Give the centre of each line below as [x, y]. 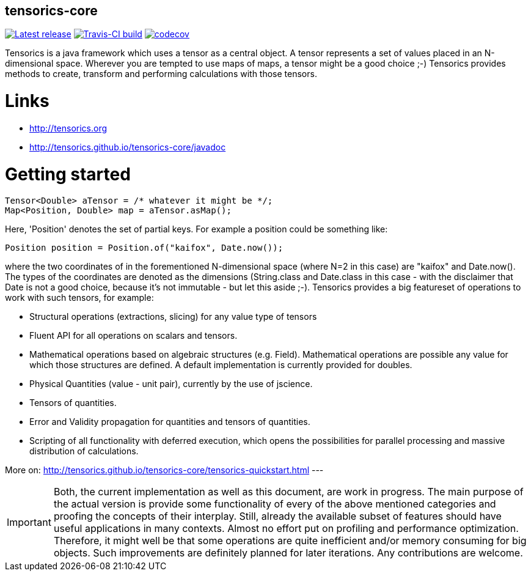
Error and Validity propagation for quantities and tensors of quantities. [170, 422]
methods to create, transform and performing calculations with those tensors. [161, 74]
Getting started [68, 174]
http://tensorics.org [68, 128]
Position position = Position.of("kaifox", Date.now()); [144, 248]
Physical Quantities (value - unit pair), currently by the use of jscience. [171, 384]
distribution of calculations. [84, 451]
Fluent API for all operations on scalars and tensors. [134, 336]
